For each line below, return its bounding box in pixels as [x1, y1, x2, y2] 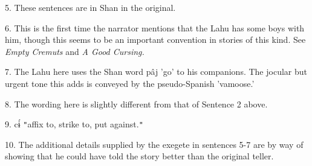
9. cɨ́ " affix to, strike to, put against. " [5, 118, 143, 130]
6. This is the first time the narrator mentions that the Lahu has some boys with [5, 21, 305, 34]
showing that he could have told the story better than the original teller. [5, 150, 274, 162]
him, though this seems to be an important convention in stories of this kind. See [5, 33, 306, 46]
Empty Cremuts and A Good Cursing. [5, 45, 145, 57]
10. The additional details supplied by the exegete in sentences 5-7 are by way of [5, 138, 304, 150]
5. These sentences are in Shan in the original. [5, 1, 176, 13]
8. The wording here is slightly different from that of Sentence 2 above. [5, 97, 268, 110]
